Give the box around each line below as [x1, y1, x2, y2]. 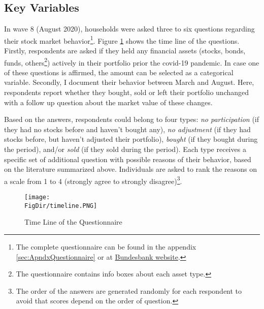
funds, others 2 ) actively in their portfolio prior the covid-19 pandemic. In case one [4, 55, 259, 68]
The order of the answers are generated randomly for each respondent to [16, 285, 242, 296]
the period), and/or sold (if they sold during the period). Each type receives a [4, 144, 246, 154]
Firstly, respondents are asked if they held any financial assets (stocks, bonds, [4, 45, 246, 56]
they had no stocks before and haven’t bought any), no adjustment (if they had [4, 123, 251, 134]
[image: [24, 194, 50, 201]
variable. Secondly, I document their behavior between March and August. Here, [4, 77, 254, 87]
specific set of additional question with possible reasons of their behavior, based [4, 153, 251, 164]
